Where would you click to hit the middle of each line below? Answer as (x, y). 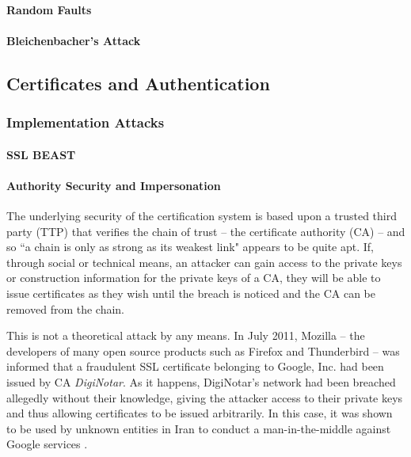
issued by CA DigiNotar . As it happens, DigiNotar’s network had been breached (201, 381)
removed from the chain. (66, 308)
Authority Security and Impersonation (114, 185)
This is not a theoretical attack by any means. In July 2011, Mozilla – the (186, 335)
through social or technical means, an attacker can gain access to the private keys (204, 262)
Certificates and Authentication (138, 83)
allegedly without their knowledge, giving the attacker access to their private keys (205, 397)
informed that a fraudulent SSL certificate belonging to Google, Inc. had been (195, 366)
